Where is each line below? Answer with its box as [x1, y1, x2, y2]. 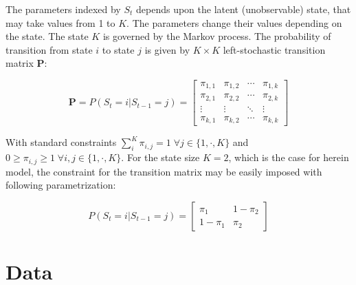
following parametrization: [5, 178, 116, 192]
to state [102, 42, 135, 56]
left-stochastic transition [223, 42, 326, 56]
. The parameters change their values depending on [126, 15, 342, 30]
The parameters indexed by [5, 2, 121, 16]
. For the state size [121, 150, 200, 165]
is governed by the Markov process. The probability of [102, 29, 331, 43]
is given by [144, 42, 190, 56]
